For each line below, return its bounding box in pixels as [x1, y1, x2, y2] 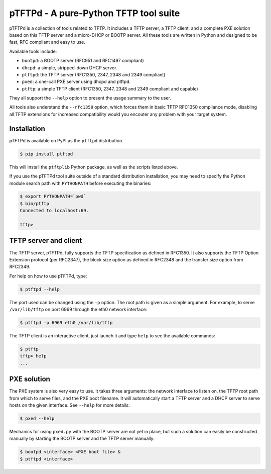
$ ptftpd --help [20, 287, 60, 292]
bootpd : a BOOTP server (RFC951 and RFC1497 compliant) [22, 58, 144, 64]
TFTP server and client [9, 236, 82, 245]
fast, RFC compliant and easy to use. [9, 39, 85, 45]
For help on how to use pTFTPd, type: [9, 273, 87, 279]
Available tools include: [9, 48, 57, 54]
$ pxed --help [20, 416, 55, 422]
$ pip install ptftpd [20, 151, 73, 157]
